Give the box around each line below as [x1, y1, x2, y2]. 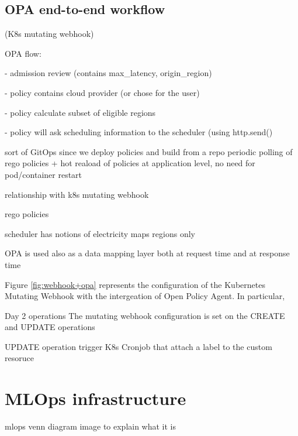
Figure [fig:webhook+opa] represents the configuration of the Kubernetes [5, 278, 265, 290]
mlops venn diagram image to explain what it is [5, 420, 176, 432]
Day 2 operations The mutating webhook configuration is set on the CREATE [5, 309, 285, 321]
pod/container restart [5, 168, 82, 180]
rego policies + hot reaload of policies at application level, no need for [5, 157, 255, 169]
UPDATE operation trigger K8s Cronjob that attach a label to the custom [5, 340, 272, 352]
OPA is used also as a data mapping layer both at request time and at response [5, 247, 290, 259]
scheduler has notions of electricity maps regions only [5, 227, 195, 239]
